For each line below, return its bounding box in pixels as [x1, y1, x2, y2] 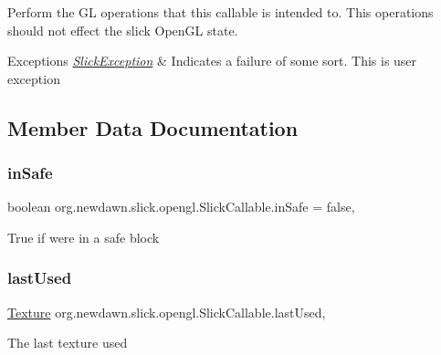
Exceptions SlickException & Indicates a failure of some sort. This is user [7, 51, 417, 70]
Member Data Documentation [7, 113, 299, 141]
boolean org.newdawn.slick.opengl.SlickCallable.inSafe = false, [7, 197, 355, 216]
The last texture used [7, 333, 128, 352]
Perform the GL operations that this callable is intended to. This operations [7, 3, 434, 21]
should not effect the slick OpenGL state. [7, 20, 238, 39]
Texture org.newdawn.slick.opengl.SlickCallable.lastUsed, [7, 302, 326, 321]
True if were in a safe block [7, 227, 160, 246]
